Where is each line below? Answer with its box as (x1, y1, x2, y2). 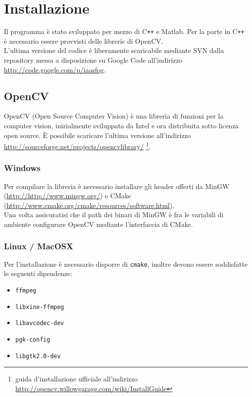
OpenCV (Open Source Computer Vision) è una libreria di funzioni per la (4, 111, 223, 121)
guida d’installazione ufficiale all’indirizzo (15, 374, 138, 384)
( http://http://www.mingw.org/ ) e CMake (4, 190, 131, 201)
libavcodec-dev (15, 320, 64, 327)
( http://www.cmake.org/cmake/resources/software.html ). (4, 200, 174, 210)
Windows (4, 162, 41, 174)
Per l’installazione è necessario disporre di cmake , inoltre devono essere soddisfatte (4, 259, 248, 269)
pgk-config (15, 336, 50, 344)
